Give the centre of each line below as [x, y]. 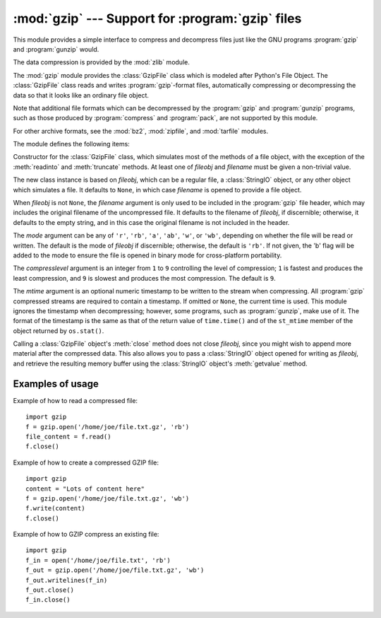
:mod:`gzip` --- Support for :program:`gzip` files [157, 18]
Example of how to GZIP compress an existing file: [86, 535]
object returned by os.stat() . [59, 331]
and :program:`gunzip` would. [56, 49]
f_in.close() [48, 600]
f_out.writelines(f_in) [67, 580]
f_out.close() [50, 590]
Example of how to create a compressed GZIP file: [86, 462]
